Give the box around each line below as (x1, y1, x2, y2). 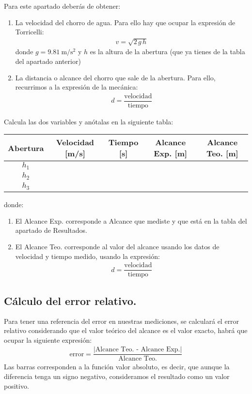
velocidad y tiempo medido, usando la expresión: (15, 251, 160, 261)
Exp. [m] (154, 148, 188, 159)
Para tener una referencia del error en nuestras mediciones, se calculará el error (4, 316, 239, 326)
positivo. (4, 380, 29, 391)
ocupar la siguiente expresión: (4, 334, 92, 345)
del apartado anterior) (15, 56, 81, 66)
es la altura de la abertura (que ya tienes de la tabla (90, 46, 245, 57)
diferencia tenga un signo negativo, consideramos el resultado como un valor (4, 371, 230, 381)
